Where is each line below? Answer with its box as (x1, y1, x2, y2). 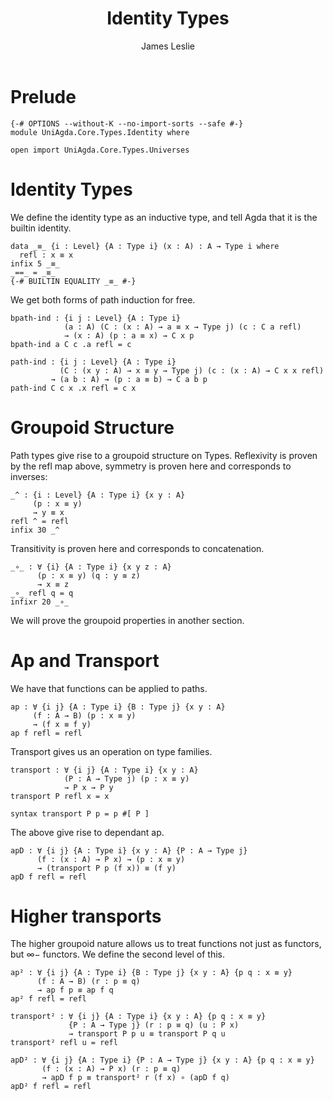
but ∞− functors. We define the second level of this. (10, 948, 225, 961)
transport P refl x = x (10, 791, 110, 801)
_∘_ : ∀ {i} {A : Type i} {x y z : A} (10, 562, 172, 572)
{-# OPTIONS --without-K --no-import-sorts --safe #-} (10, 118, 244, 129)
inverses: (10, 470, 48, 482)
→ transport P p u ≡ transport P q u (68, 1029, 226, 1039)
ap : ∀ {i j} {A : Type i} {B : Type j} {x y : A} (10, 702, 226, 712)
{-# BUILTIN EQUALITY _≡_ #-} (10, 276, 137, 286)
